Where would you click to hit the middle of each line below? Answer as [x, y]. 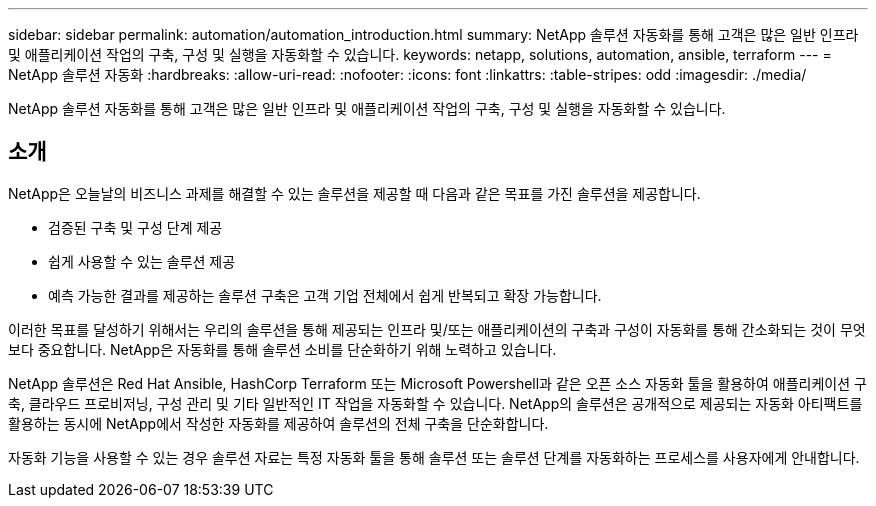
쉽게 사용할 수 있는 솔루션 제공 [142, 261]
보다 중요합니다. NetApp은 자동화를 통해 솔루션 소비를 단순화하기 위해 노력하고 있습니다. [282, 349]
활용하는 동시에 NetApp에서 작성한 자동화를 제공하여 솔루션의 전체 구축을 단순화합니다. [278, 423]
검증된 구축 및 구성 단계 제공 [135, 227]
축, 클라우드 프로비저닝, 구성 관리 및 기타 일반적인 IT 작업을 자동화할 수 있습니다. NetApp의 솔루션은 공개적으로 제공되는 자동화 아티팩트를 [435, 403]
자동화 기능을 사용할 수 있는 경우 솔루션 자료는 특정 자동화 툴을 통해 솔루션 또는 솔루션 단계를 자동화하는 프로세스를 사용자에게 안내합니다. [434, 457]
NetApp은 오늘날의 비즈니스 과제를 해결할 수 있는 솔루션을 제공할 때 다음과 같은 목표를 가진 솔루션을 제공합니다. [354, 193]
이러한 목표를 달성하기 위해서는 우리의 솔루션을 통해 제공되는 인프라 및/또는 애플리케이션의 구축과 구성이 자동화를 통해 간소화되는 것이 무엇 [437, 329]
